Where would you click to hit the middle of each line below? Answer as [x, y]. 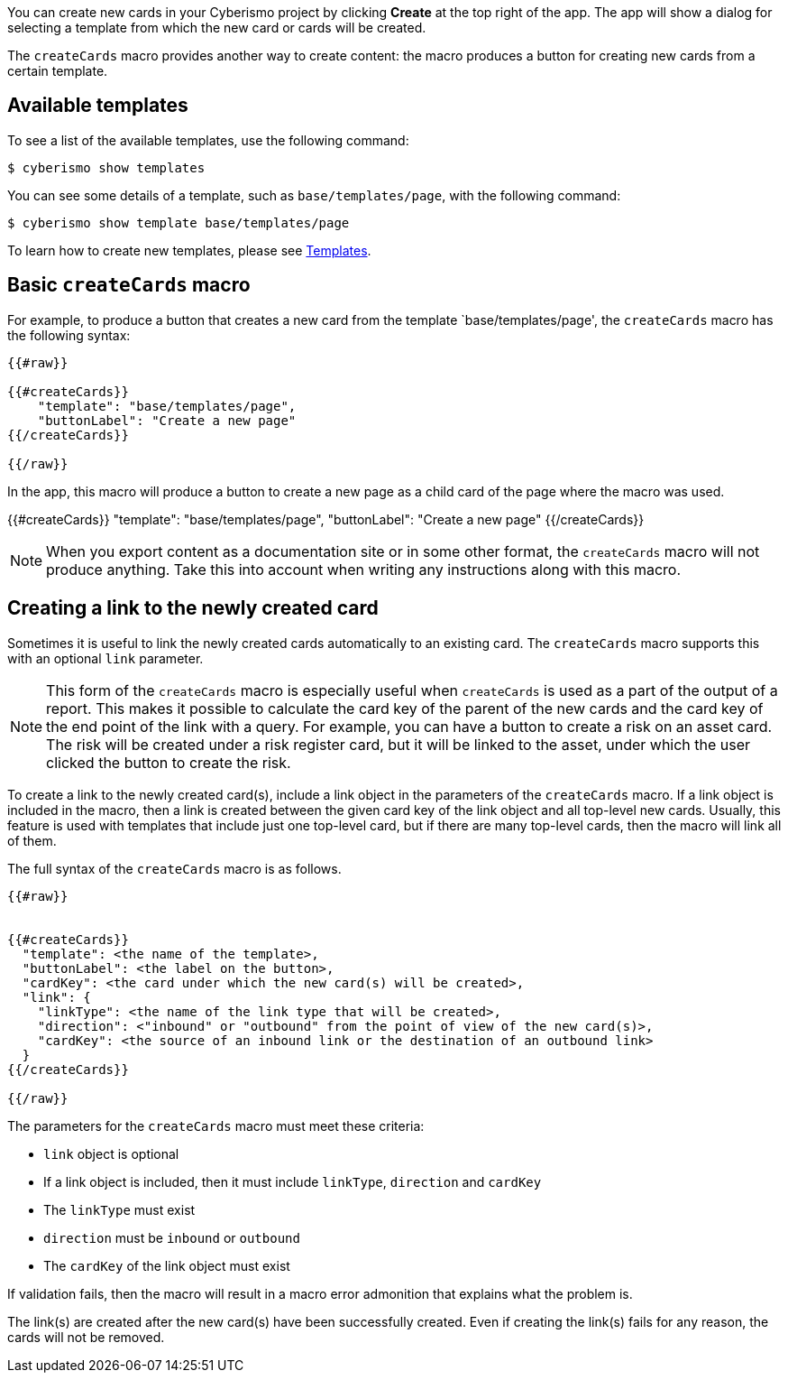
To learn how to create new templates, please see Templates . [189, 250]
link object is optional [111, 1153]
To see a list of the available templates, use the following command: [208, 140]
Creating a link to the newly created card [193, 608]
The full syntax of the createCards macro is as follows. [174, 868]
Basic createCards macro [129, 285]
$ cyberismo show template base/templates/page [179, 222]
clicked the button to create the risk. [169, 762]
